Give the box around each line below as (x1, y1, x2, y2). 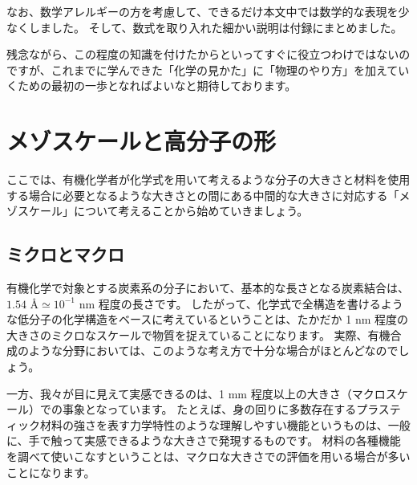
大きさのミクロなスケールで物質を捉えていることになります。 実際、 (6, 326, 368, 343)
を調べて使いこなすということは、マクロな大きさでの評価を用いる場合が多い (6, 448, 411, 465)
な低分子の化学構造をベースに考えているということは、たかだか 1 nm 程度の (6, 311, 409, 328)
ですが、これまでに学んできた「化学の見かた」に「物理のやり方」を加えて (6, 61, 399, 78)
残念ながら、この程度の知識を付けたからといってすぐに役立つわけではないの (6, 46, 411, 63)
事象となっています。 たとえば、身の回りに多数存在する (62, 401, 357, 418)
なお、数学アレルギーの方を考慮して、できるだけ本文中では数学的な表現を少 (6, 3, 410, 19)
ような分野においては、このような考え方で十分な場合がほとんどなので (28, 342, 399, 359)
